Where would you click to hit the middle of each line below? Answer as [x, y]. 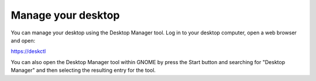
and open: [23, 40]
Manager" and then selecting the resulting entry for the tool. [83, 71]
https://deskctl [28, 51]
